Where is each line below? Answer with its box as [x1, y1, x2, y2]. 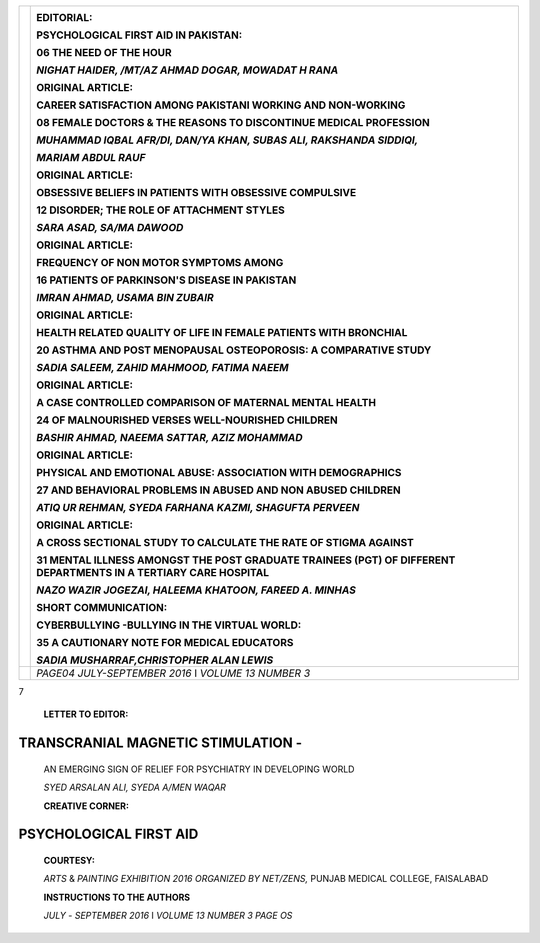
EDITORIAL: [36, 11, 93, 24]
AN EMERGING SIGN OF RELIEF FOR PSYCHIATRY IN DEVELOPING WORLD [43, 763, 355, 775]
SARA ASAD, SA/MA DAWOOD [36, 221, 184, 234]
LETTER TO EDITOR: [43, 708, 129, 720]
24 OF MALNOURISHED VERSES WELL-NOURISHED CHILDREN [36, 413, 339, 427]
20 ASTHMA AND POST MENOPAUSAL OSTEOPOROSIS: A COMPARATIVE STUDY [36, 343, 432, 357]
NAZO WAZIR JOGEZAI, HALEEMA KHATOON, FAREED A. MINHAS [36, 583, 357, 597]
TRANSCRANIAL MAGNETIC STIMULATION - [18, 735, 303, 752]
